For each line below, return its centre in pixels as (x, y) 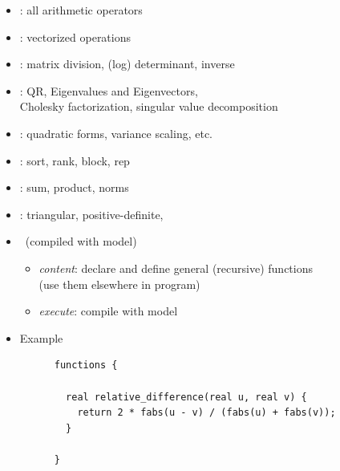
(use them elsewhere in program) (119, 284)
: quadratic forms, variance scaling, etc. (116, 133)
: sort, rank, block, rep (75, 160)
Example (41, 337)
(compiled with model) (81, 241)
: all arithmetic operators (81, 10)
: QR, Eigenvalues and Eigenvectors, (109, 90)
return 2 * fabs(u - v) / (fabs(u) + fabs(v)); (206, 413)
